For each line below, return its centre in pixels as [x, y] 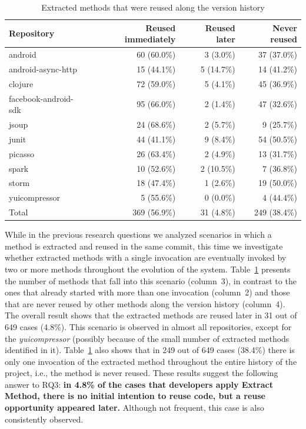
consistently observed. [44, 419]
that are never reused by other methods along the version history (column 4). [145, 303]
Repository [32, 33]
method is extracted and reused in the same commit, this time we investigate [144, 246]
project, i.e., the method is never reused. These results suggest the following [142, 373]
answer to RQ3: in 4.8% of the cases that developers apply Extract [139, 384]
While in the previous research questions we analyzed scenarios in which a [138, 235]
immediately [150, 39]
